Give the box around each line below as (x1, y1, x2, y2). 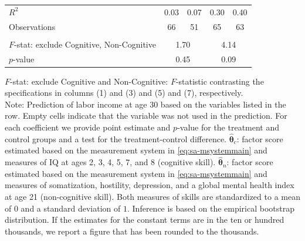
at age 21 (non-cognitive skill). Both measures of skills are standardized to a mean (5, 190, 300, 202)
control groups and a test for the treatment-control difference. (5, 132, 226, 145)
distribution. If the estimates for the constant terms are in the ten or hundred (5, 213, 284, 226)
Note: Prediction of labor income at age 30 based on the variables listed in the (5, 98, 286, 110)
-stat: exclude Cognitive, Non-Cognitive (14, 38, 156, 50)
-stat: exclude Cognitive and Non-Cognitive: (10, 75, 168, 87)
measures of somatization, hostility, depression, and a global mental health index (5, 179, 294, 191)
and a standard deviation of (21, 202, 121, 214)
